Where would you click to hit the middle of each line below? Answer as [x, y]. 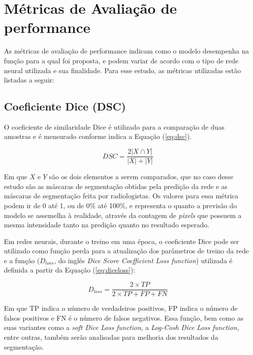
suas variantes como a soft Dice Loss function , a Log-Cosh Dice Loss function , [122, 327]
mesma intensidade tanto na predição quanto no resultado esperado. [107, 225]
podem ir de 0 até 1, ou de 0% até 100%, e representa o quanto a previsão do [121, 205]
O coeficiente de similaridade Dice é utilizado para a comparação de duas [114, 126]
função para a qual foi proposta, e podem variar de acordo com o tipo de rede [121, 60]
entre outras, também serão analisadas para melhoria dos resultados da [111, 337]
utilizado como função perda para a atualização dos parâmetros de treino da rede [126, 251]
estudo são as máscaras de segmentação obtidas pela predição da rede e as [116, 186]
